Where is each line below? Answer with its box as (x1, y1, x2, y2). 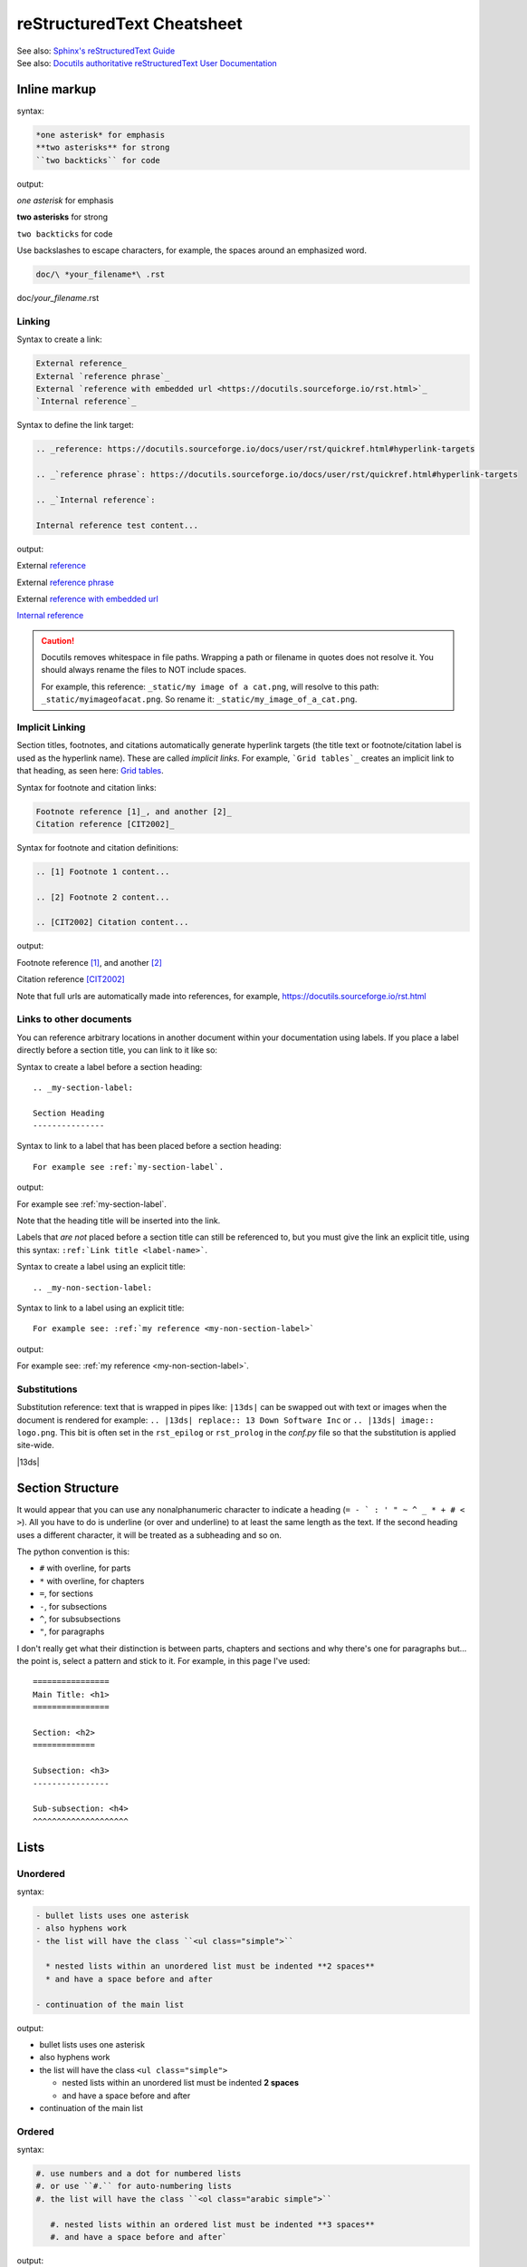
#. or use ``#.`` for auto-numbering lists (35, 2181, 233, 2192)
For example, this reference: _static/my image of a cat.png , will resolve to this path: (41, 681, 379, 692)
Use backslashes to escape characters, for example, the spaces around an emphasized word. (16, 245, 367, 256)
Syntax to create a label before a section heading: (16, 1061, 203, 1072)
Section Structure (16, 1480, 120, 1495)
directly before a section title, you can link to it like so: (16, 1045, 217, 1056)
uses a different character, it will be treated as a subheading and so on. (16, 1529, 283, 1541)
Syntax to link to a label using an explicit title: (16, 1302, 185, 1313)
